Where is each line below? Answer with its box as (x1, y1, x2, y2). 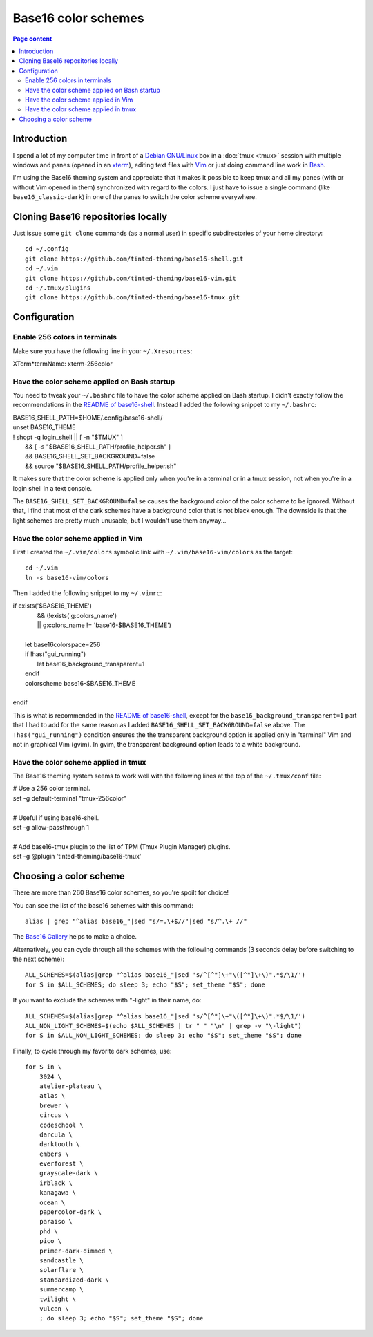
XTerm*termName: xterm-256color (12, 359, 113, 368)
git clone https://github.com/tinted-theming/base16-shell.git (25, 254, 244, 263)
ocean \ (39, 1198, 66, 1206)
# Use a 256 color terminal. (12, 785, 90, 793)
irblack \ (39, 1179, 73, 1187)
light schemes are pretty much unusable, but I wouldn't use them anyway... (12, 516, 227, 525)
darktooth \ (39, 1141, 80, 1148)
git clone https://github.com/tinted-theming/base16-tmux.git (25, 294, 240, 301)
